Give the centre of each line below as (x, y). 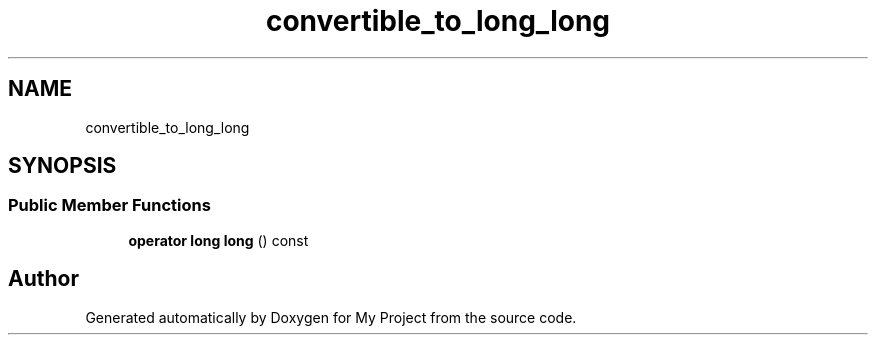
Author (43, 279)
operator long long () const (218, 240)
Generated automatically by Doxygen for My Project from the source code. (331, 317)
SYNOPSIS (62, 166)
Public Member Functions (109, 205)
